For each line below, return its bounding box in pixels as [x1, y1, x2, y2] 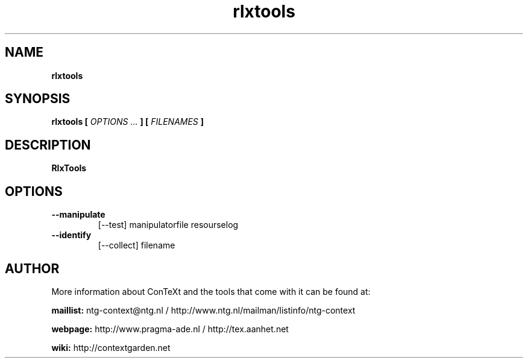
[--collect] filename [98, 240, 175, 251]
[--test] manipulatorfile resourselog [98, 219, 239, 230]
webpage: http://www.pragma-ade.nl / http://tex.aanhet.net [51, 323, 289, 334]
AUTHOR [5, 260, 60, 276]
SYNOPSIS [5, 91, 71, 107]
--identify [51, 230, 92, 241]
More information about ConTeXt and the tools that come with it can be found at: [51, 286, 371, 297]
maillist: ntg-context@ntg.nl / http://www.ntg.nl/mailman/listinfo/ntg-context [51, 305, 356, 315]
